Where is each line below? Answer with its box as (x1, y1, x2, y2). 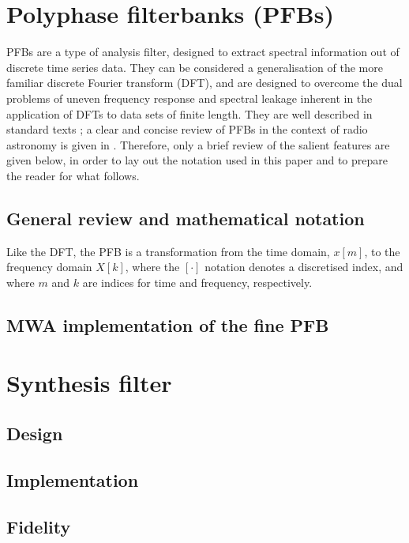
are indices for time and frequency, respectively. (82, 273, 313, 290)
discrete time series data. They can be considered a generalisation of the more (6, 58, 383, 75)
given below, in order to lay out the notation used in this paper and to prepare (6, 152, 388, 168)
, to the (364, 243, 400, 259)
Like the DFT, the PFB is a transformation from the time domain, (6, 243, 330, 259)
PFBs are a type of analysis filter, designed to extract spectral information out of (6, 43, 400, 60)
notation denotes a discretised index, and (204, 258, 403, 275)
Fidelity (6, 514, 71, 538)
